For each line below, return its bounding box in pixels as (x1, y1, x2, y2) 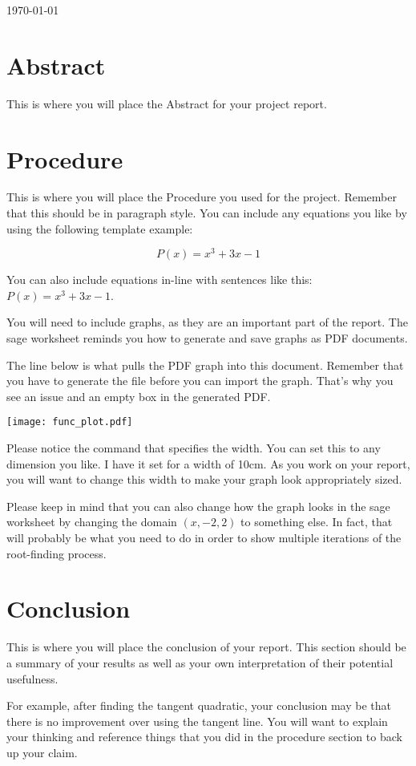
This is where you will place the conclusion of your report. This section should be (6, 638, 406, 655)
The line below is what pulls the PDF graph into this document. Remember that (6, 356, 404, 373)
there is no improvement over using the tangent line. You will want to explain (6, 712, 388, 729)
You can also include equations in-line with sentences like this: (6, 271, 313, 288)
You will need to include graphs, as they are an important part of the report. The (6, 314, 408, 330)
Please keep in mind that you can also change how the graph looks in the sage (6, 497, 390, 514)
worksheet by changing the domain (6, 513, 177, 530)
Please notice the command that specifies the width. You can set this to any (6, 440, 381, 456)
